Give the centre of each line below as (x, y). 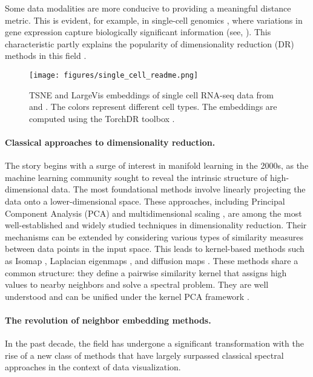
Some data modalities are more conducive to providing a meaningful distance (148, 8)
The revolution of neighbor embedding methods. (108, 320)
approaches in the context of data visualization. (93, 367)
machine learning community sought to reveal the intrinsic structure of (136, 177)
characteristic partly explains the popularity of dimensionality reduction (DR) (150, 43)
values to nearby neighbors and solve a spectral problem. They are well (137, 284)
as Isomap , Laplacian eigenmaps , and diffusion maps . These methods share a (152, 260)
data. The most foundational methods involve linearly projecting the (179, 189)
